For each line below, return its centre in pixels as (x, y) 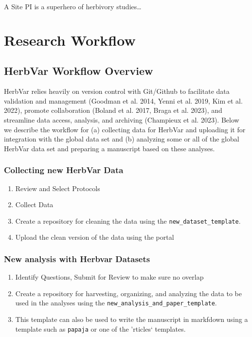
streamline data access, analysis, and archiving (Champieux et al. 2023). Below (122, 119)
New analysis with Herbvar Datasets (77, 258)
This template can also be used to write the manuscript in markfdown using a (132, 319)
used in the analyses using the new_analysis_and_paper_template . (116, 303)
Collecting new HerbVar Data (64, 170)
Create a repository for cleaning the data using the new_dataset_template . (128, 221)
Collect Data (34, 204)
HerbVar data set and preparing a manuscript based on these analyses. (109, 148)
